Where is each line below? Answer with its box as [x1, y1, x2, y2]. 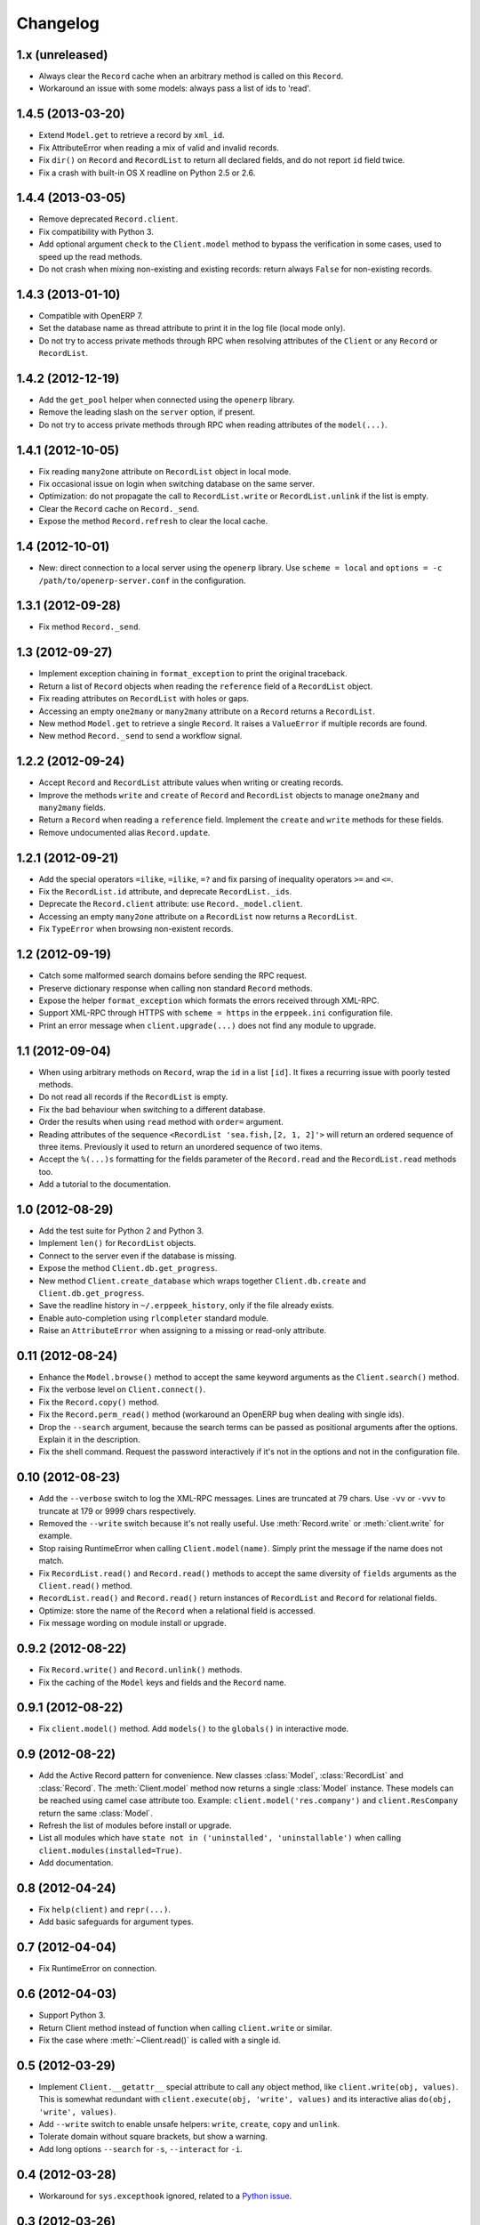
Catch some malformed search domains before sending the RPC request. [38, 970, 307, 981]
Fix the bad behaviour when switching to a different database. [38, 1104, 266, 1114]
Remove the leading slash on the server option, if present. [38, 407, 255, 417]
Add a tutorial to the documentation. [38, 1179, 172, 1190]
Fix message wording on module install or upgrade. [38, 1618, 227, 1629]
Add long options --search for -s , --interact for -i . [38, 2143, 244, 2154]
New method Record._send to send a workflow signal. [38, 731, 243, 741]
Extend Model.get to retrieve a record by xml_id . [38, 130, 226, 141]
